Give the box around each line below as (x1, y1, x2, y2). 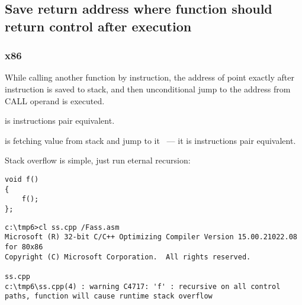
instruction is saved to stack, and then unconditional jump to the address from (5, 82, 291, 95)
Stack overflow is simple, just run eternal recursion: (5, 154, 191, 166)
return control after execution (5, 17, 192, 35)
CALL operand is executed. (5, 94, 105, 107)
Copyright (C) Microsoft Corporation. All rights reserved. (5, 252, 251, 261)
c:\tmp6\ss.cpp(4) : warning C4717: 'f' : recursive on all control (5, 282, 281, 291)
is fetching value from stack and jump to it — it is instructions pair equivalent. (5, 134, 296, 146)
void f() (5, 175, 39, 184)
